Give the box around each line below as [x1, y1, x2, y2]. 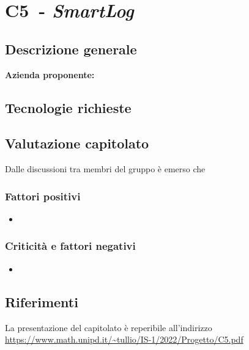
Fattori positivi [5, 188, 81, 203]
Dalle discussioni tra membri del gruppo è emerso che [5, 162, 206, 175]
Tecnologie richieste [5, 98, 132, 117]
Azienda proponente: [5, 68, 95, 81]
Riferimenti [5, 292, 78, 311]
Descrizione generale [5, 39, 137, 58]
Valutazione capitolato [5, 134, 149, 153]
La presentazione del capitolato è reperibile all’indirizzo [5, 321, 212, 334]
